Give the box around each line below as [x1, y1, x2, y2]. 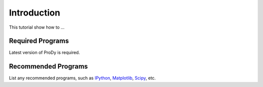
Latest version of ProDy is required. [9, 50, 80, 55]
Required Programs [9, 37, 69, 45]
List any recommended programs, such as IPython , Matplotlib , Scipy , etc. [9, 75, 156, 81]
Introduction [9, 7, 60, 18]
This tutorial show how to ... [9, 24, 65, 30]
